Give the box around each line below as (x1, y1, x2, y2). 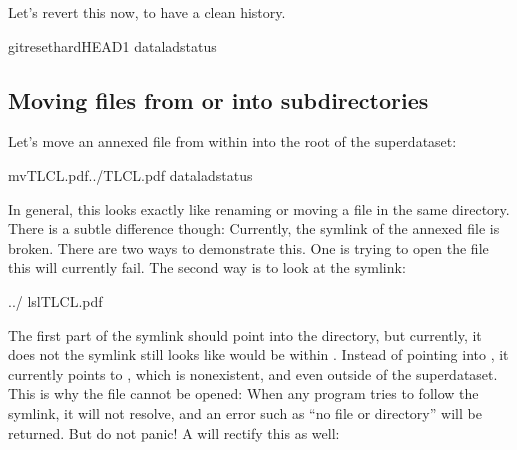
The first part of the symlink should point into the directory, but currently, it (8, 324, 482, 345)
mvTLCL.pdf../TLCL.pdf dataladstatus (8, 164, 253, 185)
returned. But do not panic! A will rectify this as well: (8, 422, 340, 443)
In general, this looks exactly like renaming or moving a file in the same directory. (8, 198, 510, 219)
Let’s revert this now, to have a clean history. (8, 2, 286, 22)
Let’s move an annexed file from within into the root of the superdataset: (8, 131, 457, 152)
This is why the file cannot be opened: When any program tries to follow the (8, 383, 479, 404)
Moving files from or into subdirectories (8, 84, 429, 115)
